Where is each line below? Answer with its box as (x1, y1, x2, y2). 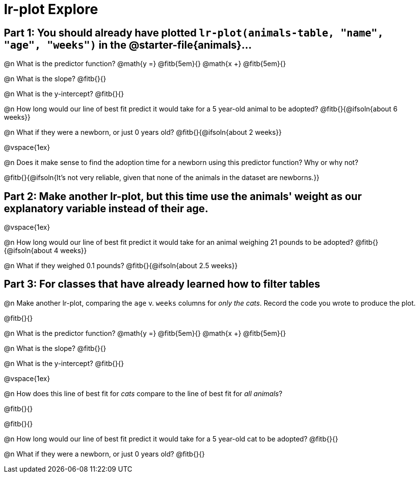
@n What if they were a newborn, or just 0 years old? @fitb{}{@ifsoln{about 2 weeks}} (4, 128, 282, 137)
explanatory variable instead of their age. (4, 202, 208, 215)
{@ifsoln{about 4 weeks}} (4, 246, 87, 255)
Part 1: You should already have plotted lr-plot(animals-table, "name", (4, 26, 384, 39)
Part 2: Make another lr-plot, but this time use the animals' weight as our (4, 190, 362, 202)
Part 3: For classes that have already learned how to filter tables (4, 278, 320, 291)
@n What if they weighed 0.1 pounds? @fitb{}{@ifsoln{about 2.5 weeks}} (4, 261, 238, 270)
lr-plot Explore (4, 1, 98, 18)
